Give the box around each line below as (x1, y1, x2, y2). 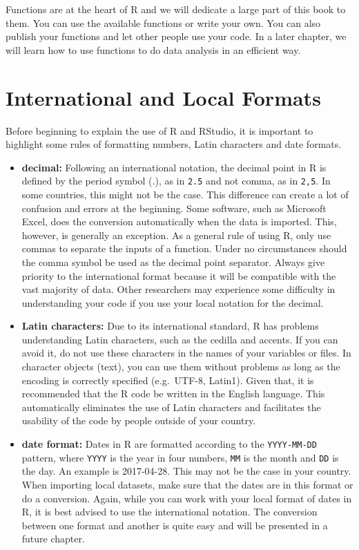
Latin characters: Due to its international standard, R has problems (21, 319, 319, 333)
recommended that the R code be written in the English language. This (21, 386, 325, 401)
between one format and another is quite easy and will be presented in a (21, 518, 328, 532)
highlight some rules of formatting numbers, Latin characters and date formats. (6, 137, 342, 151)
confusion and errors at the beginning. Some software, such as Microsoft (21, 200, 327, 215)
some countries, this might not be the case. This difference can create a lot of (21, 187, 349, 201)
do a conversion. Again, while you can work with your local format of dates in (21, 491, 352, 505)
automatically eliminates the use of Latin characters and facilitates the (21, 399, 321, 414)
